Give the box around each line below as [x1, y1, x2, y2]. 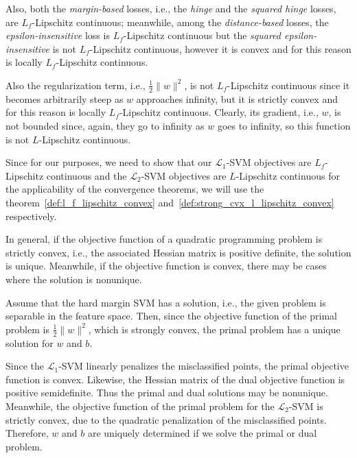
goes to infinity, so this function [217, 118, 351, 132]
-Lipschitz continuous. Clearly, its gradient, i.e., [119, 105, 319, 119]
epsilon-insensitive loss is [5, 28, 110, 43]
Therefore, [5, 426, 49, 440]
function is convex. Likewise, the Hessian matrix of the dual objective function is [5, 372, 345, 386]
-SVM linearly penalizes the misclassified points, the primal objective [58, 359, 349, 373]
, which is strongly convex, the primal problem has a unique [88, 322, 341, 336]
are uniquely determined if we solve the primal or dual [87, 426, 317, 440]
